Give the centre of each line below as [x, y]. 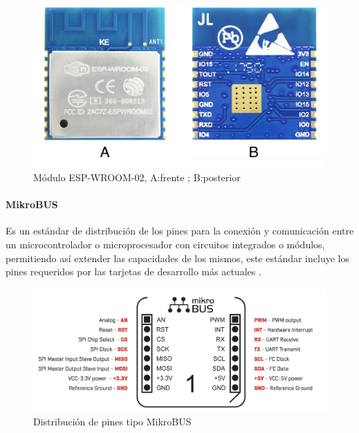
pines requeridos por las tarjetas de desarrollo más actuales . [134, 271]
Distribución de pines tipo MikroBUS [112, 421]
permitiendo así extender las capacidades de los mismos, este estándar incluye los [177, 258]
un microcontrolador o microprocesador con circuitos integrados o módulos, [165, 244]
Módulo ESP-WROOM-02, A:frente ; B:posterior [137, 177]
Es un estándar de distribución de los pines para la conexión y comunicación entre [180, 231]
